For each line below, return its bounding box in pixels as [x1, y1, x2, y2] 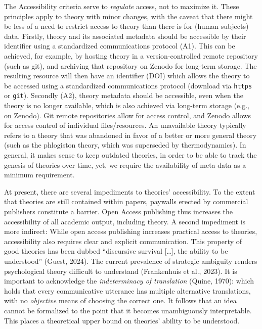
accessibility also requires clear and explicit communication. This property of [4, 236, 242, 246]
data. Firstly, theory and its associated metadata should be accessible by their [4, 30, 246, 41]
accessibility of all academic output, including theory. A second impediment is [4, 216, 246, 226]
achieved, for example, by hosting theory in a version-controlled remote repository [4, 50, 258, 61]
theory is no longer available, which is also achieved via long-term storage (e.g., [4, 100, 249, 111]
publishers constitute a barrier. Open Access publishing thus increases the [4, 206, 233, 216]
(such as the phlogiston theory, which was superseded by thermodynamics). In [4, 139, 246, 150]
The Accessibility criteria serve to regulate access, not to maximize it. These [4, 1, 239, 11]
